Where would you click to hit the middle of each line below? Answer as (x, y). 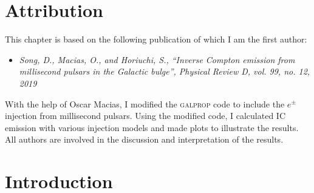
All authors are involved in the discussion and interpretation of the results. (144, 139)
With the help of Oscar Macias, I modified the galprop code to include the (145, 103)
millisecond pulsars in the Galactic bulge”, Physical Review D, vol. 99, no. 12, (165, 71)
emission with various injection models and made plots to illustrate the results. (152, 127)
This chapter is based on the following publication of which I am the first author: (156, 39)
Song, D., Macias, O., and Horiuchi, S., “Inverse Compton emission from (157, 59)
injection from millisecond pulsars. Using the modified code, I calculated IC (145, 116)
